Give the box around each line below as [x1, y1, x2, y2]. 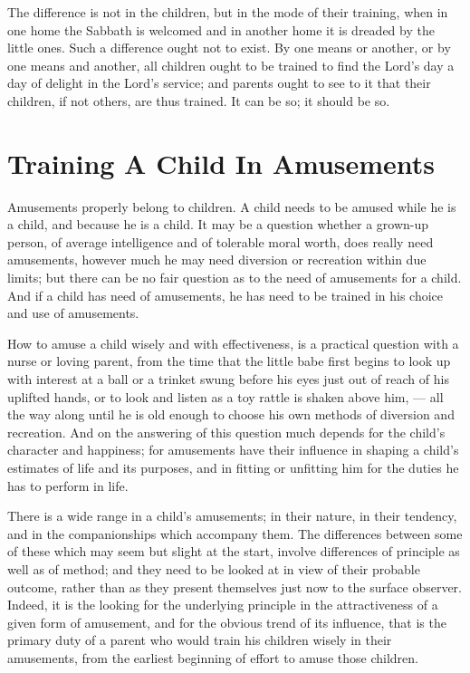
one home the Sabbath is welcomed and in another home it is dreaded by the [7, 20, 435, 39]
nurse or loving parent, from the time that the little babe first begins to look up [7, 351, 451, 370]
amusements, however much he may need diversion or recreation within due [7, 250, 427, 269]
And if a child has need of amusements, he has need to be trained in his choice [7, 285, 444, 304]
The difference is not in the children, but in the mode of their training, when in [7, 3, 448, 21]
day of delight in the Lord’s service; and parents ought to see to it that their [7, 73, 431, 92]
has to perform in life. [7, 476, 129, 495]
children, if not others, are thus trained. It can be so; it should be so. [7, 91, 390, 110]
